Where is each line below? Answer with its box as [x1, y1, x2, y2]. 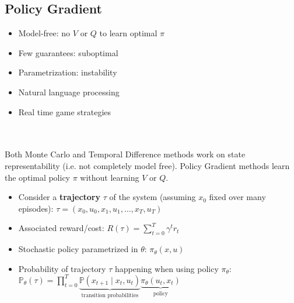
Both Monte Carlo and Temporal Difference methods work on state [5, 148, 246, 160]
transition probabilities [81, 292, 139, 298]
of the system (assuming [109, 191, 196, 203]
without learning [80, 171, 139, 183]
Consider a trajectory [18, 191, 100, 203]
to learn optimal [99, 27, 157, 39]
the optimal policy [5, 171, 71, 183]
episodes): [18, 202, 54, 214]
